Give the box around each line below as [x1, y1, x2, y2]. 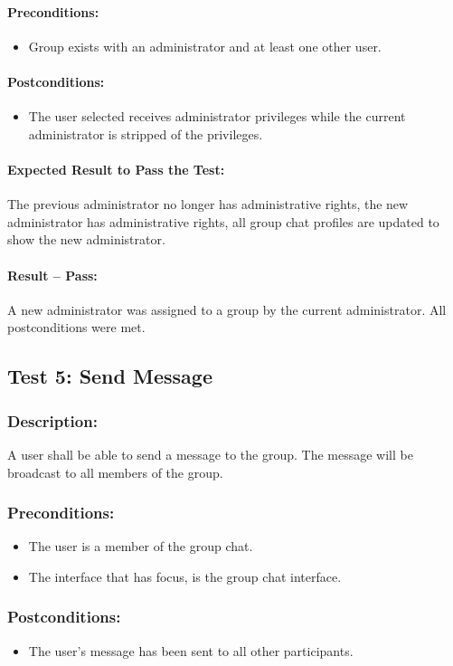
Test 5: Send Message [7, 362, 212, 390]
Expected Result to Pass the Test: [7, 159, 225, 178]
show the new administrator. [7, 230, 165, 249]
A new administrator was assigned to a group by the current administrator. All [7, 300, 447, 319]
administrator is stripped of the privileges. [28, 124, 263, 143]
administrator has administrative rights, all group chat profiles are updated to [7, 212, 439, 231]
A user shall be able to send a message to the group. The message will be [7, 444, 413, 463]
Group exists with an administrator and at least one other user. [28, 36, 382, 55]
